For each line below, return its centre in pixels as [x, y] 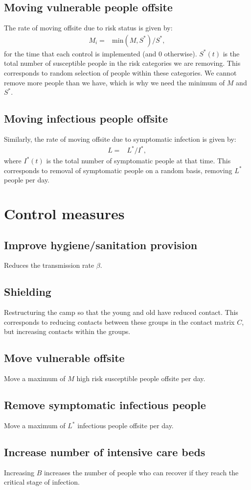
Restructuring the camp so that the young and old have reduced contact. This [121, 312]
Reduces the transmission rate [49, 265]
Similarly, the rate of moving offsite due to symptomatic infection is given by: [120, 139]
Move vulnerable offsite [64, 358]
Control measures [64, 214]
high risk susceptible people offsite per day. [141, 378]
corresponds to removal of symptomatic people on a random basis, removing [118, 170]
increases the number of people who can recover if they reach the [141, 472]
